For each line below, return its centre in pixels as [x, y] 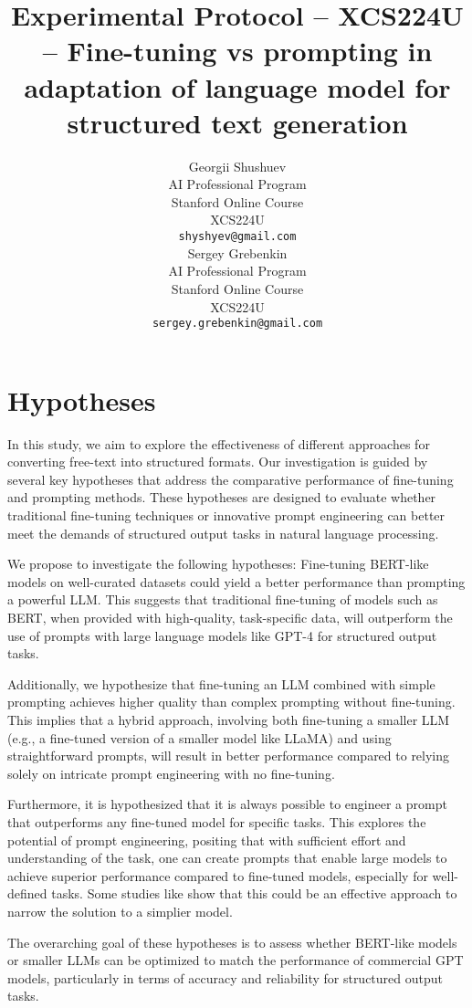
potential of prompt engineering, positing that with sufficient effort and [207, 840]
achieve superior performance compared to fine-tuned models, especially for [218, 875]
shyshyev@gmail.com [237, 237]
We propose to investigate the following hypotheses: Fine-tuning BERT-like [218, 564]
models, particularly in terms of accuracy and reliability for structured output [225, 977]
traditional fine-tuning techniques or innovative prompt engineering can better [226, 515]
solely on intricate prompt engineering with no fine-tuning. [171, 773]
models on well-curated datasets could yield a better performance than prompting [236, 581]
